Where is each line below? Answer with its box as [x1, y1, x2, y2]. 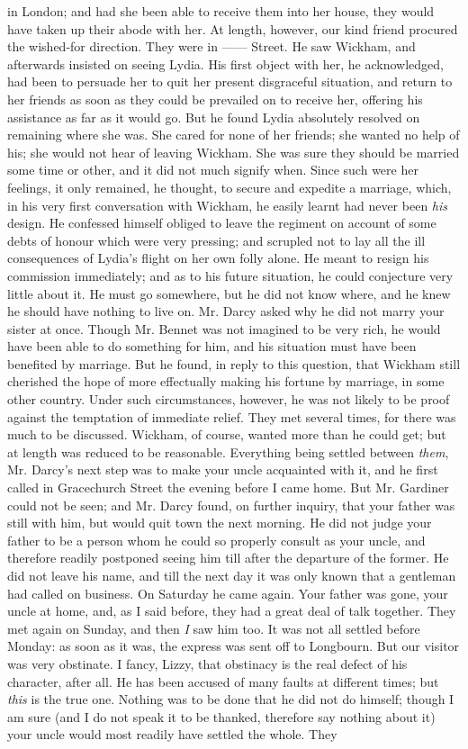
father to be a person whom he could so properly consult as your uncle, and [7, 530, 426, 549]
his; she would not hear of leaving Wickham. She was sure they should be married [7, 142, 460, 161]
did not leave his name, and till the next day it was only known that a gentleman [7, 566, 456, 584]
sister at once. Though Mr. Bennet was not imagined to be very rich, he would [7, 319, 441, 338]
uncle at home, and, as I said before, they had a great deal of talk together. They [7, 601, 456, 620]
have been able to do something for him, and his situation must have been [7, 337, 417, 356]
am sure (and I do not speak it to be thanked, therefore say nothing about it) [7, 707, 436, 726]
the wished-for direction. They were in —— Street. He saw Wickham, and [7, 37, 416, 56]
